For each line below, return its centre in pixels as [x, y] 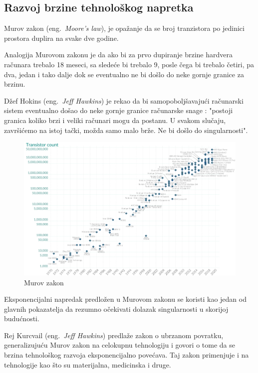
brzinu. [15, 84]
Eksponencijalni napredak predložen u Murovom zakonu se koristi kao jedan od [125, 299]
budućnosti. [22, 318]
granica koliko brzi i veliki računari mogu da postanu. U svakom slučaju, [115, 120]
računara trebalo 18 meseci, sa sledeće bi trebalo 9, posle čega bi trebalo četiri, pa [129, 64]
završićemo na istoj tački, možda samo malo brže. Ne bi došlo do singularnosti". [126, 130]
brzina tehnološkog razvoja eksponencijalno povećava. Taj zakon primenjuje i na [127, 355]
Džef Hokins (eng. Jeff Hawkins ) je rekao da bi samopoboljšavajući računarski [124, 100]
